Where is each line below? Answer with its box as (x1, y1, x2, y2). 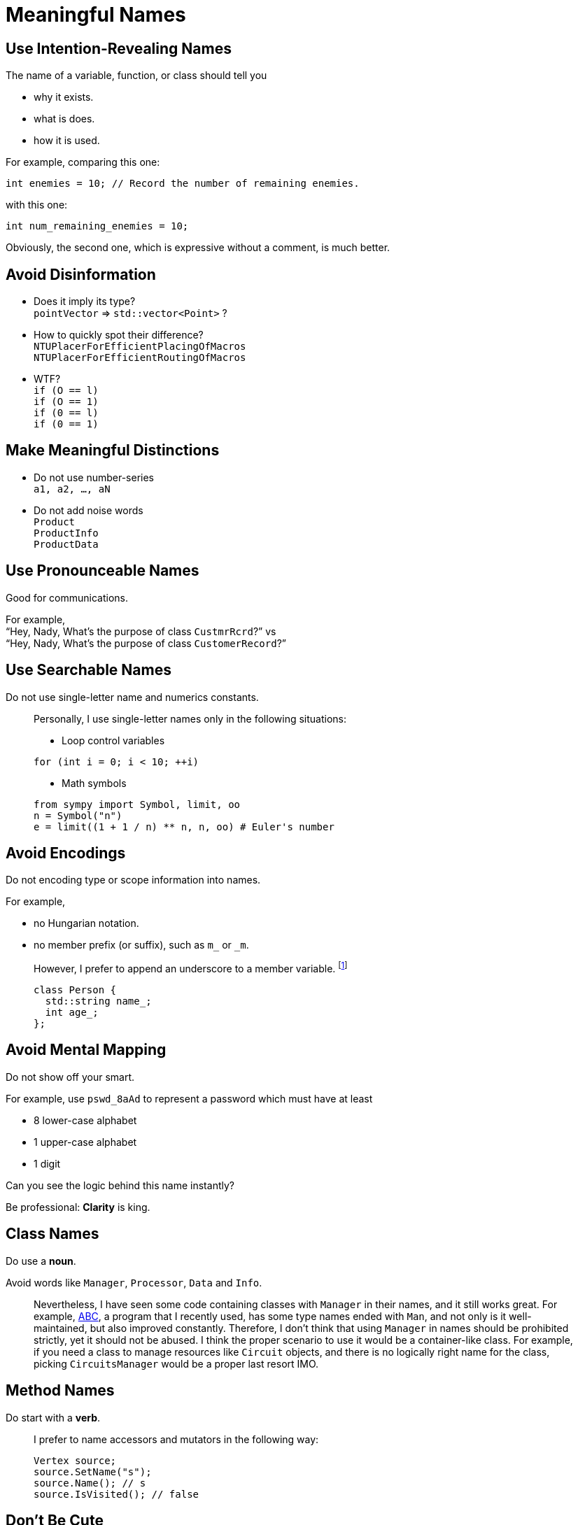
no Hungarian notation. (34, 917, 139, 930)
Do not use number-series (34, 471, 154, 483)
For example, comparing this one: (6, 156, 160, 169)
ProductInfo (34, 527, 99, 539)
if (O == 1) (34, 396, 99, 408)
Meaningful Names (6, 3, 186, 27)
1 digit (34, 1157, 61, 1170)
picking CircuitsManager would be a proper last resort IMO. (34, 1357, 319, 1370)
